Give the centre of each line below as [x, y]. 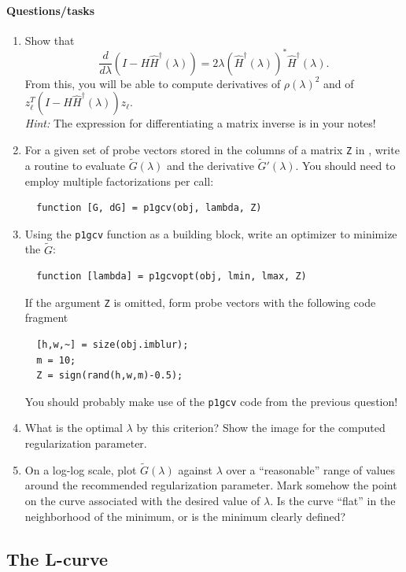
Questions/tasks [51, 10]
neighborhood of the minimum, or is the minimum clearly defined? [185, 516]
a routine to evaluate [75, 165]
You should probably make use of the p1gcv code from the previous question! [211, 401]
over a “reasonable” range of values [311, 469]
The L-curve [57, 558]
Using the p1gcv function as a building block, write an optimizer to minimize [211, 233]
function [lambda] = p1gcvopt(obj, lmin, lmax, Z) [172, 277]
